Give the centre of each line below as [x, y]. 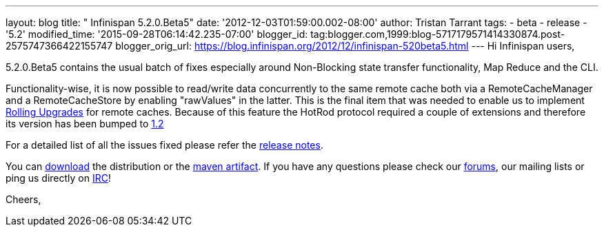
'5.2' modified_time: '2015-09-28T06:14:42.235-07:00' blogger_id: [157, 34]
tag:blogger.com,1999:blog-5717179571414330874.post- [438, 34]
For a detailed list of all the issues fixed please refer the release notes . [164, 145]
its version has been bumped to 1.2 [85, 124]
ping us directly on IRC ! [59, 178]
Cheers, [23, 199]
